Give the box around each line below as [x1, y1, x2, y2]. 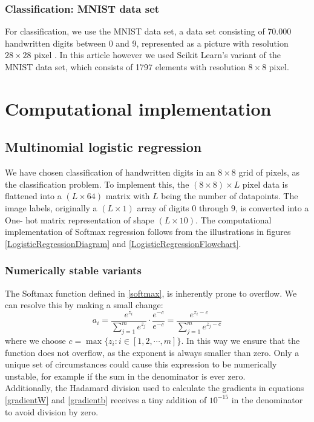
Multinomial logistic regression [5, 137, 202, 156]
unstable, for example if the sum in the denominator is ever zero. [5, 369, 246, 382]
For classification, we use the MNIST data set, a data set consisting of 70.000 [5, 25, 292, 38]
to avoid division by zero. [5, 405, 99, 418]
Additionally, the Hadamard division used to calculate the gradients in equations [5, 381, 304, 394]
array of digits [137, 201, 189, 214]
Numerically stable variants [5, 263, 142, 278]
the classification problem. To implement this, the [5, 177, 189, 190]
